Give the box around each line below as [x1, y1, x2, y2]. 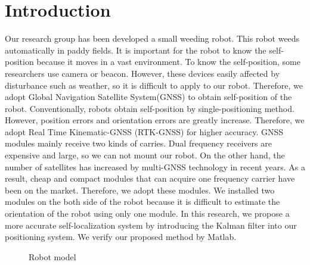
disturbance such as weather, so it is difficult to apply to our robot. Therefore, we [5, 79, 303, 91]
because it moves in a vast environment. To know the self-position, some [36, 55, 300, 68]
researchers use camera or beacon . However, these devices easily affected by [5, 67, 280, 79]
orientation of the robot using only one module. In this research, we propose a [5, 207, 290, 220]
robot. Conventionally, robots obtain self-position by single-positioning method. [5, 102, 294, 114]
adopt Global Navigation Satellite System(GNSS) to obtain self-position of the [5, 91, 292, 103]
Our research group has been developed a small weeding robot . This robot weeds [5, 32, 300, 45]
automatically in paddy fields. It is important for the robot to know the [5, 43, 266, 56]
